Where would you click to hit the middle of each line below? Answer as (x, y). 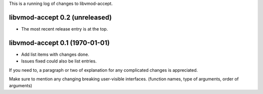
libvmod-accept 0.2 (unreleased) (60, 17)
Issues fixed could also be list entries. (59, 61)
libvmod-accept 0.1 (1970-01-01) (59, 43)
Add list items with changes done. (55, 54)
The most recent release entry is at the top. (65, 29)
